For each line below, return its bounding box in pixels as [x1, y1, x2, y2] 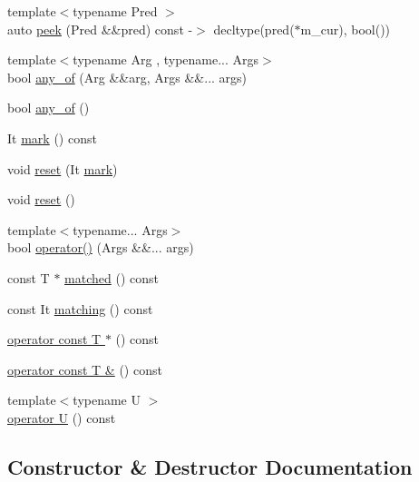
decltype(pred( [213, 19, 295, 38]
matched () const [64, 268, 159, 287]
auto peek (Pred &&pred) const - [7, 19, 193, 38]
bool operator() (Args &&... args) [7, 238, 194, 257]
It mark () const [7, 128, 97, 147]
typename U [73, 390, 141, 409]
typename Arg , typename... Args [73, 50, 259, 69]
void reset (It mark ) [7, 159, 118, 178]
